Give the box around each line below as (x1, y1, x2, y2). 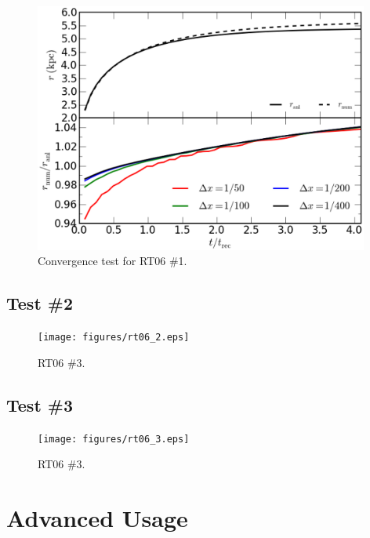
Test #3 (6, 392, 74, 416)
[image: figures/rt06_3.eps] (38, 433, 190, 445)
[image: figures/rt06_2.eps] (38, 332, 190, 344)
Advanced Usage (6, 502, 188, 534)
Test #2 (6, 291, 74, 315)
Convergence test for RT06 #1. (38, 253, 187, 269)
